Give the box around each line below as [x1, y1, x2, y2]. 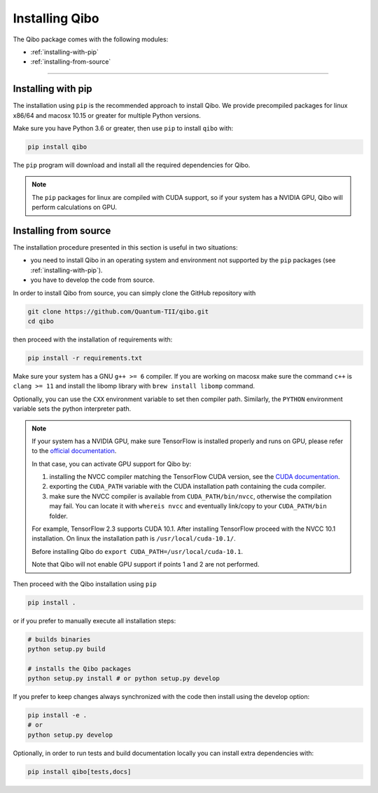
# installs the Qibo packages [27, 665, 132, 672]
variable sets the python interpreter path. [13, 405, 132, 413]
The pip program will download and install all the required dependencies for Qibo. [13, 161, 251, 169]
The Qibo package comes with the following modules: [13, 35, 169, 43]
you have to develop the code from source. [30, 276, 155, 284]
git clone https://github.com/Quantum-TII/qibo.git [27, 307, 209, 316]
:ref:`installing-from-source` [30, 57, 111, 66]
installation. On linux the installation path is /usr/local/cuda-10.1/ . [31, 534, 236, 543]
